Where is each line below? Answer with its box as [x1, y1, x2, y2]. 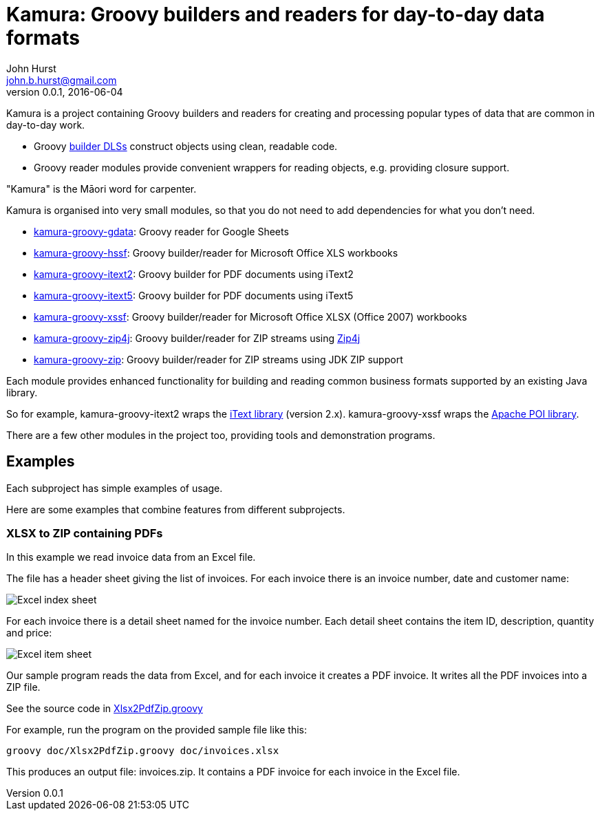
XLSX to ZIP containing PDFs [6, 526, 163, 540]
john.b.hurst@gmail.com [6, 74, 117, 86]
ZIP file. [6, 681, 41, 694]
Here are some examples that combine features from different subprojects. [6, 503, 345, 515]
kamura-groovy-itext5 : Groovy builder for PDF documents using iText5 [34, 289, 354, 301]
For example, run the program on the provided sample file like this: [6, 724, 308, 736]
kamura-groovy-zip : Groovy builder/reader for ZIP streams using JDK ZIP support [34, 353, 403, 365]
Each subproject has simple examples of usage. [6, 482, 223, 494]
